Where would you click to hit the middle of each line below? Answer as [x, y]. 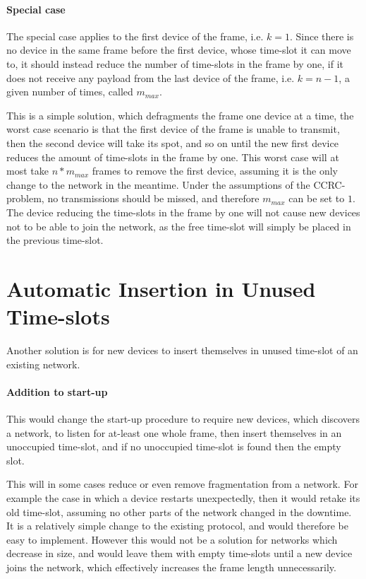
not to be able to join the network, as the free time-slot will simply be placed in [179, 226]
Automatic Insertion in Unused [161, 288]
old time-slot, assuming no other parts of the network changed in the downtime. [179, 511]
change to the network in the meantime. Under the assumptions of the [158, 184]
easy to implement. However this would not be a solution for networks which [172, 539]
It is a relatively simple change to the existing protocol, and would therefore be [177, 526]
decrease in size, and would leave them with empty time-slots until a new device [179, 553]
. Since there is [322, 36]
